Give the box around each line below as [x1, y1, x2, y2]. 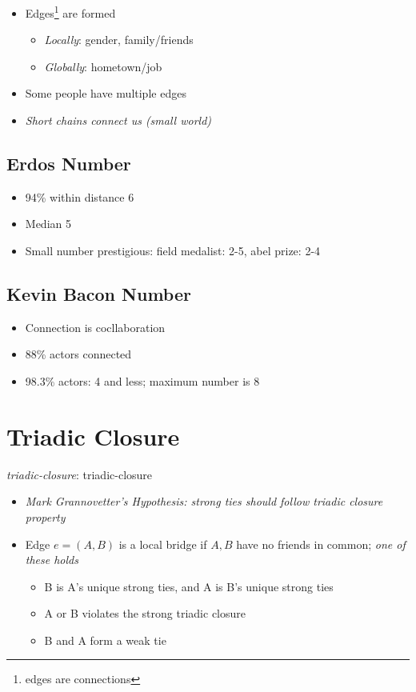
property [25, 508, 66, 525]
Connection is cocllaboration [25, 318, 166, 335]
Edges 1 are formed [25, 2, 116, 21]
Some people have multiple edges [25, 85, 186, 102]
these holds [25, 551, 78, 568]
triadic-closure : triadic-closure [6, 466, 153, 482]
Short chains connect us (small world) [25, 112, 212, 129]
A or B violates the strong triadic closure [44, 605, 246, 622]
